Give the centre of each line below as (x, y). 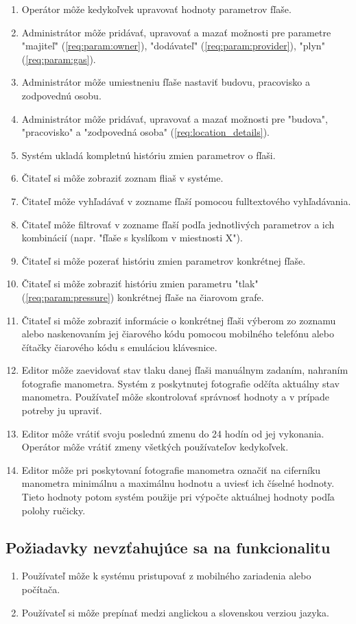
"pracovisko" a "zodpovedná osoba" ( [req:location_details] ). (145, 132)
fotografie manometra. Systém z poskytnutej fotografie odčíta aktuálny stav (180, 383)
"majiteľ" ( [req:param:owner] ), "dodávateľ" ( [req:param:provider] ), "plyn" (173, 46)
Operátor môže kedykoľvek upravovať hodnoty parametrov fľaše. (156, 9)
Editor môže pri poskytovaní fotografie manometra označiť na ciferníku (171, 469)
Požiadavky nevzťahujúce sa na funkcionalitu (168, 547)
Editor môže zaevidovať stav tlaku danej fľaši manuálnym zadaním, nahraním (185, 370)
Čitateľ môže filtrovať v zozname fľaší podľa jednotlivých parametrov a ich (178, 224)
